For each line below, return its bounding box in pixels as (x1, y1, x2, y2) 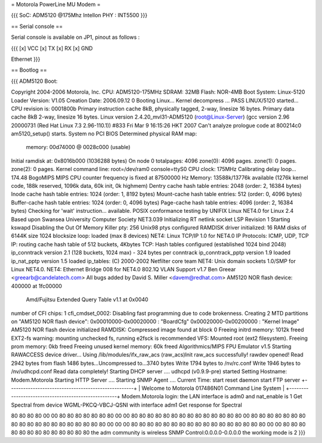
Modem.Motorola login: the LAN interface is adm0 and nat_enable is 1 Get (121, 393, 302, 400)
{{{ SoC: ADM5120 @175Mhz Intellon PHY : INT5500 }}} (11, 12, 148, 19)
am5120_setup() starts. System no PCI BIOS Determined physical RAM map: (11, 130, 197, 137)
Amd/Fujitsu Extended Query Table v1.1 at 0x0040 (26, 296, 148, 303)
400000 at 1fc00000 (11, 282, 63, 289)
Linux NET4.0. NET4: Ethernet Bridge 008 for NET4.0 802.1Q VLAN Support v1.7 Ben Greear (11, 265, 236, 272)
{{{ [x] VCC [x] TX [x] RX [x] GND (11, 45, 93, 52)
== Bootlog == (11, 66, 47, 74)
